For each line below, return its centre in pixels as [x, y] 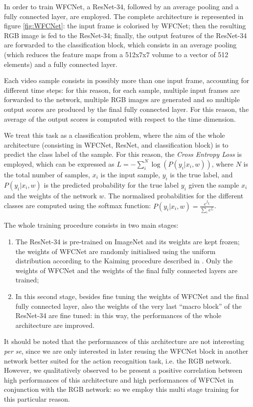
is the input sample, [130, 174]
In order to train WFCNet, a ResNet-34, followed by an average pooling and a [121, 6]
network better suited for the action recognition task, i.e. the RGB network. [118, 360]
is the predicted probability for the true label [111, 184]
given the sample [214, 184]
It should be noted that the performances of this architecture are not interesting [124, 341]
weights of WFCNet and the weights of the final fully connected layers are [126, 270]
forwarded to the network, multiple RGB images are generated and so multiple [122, 99]
